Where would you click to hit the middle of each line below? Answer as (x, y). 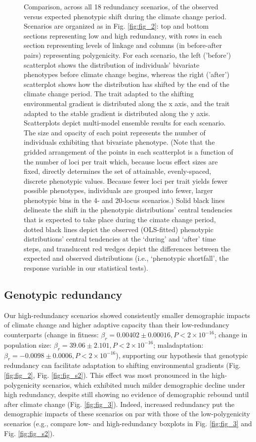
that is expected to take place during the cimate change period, (120, 220)
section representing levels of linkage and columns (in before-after (123, 45)
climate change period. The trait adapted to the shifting (109, 94)
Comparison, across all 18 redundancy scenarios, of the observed (121, 6)
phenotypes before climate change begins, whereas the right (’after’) (127, 74)
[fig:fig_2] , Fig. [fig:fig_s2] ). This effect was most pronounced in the (107, 375)
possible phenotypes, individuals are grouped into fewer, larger (118, 190)
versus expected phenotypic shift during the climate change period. (125, 16)
